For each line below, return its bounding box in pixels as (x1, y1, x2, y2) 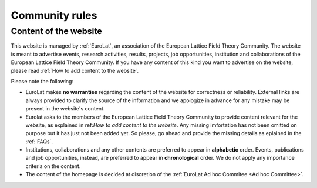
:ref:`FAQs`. (25, 138, 53, 145)
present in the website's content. (25, 105, 105, 112)
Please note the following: (11, 78, 73, 85)
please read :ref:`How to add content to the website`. (11, 67, 139, 74)
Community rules (11, 9, 97, 22)
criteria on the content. (25, 162, 81, 170)
